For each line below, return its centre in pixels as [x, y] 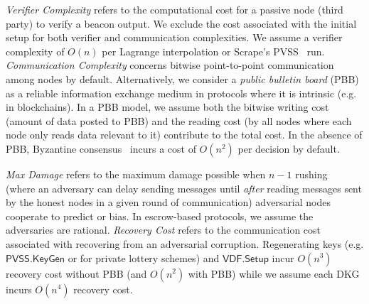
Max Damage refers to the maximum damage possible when [136, 174]
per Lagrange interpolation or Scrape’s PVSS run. [213, 51]
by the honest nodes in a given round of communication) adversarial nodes [169, 202]
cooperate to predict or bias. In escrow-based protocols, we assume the [160, 216]
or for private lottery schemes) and [144, 257]
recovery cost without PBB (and [76, 273]
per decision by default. [289, 148]
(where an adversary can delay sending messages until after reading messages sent [184, 188]
